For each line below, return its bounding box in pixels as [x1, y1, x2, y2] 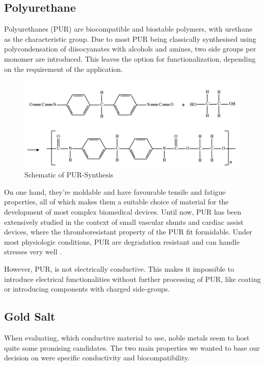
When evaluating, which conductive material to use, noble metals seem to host [4, 332, 250, 343]
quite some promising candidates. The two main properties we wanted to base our [4, 342, 260, 353]
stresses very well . [4, 246, 62, 257]
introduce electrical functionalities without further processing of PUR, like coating [4, 273, 261, 284]
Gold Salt [4, 308, 56, 324]
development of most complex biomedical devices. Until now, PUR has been [4, 206, 242, 217]
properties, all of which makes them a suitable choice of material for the [4, 196, 229, 207]
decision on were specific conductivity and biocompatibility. [4, 352, 190, 363]
